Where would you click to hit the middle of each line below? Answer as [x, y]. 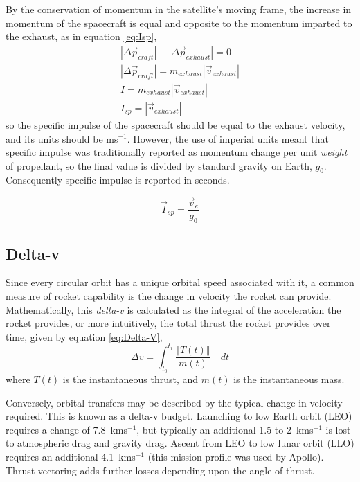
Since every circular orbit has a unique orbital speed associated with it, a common [180, 282]
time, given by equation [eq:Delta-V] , [84, 336]
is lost [338, 429]
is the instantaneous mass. [289, 379]
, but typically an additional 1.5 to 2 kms [225, 429]
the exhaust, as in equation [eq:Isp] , [81, 36]
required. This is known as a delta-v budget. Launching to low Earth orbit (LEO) [179, 416]
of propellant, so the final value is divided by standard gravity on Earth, [159, 165]
